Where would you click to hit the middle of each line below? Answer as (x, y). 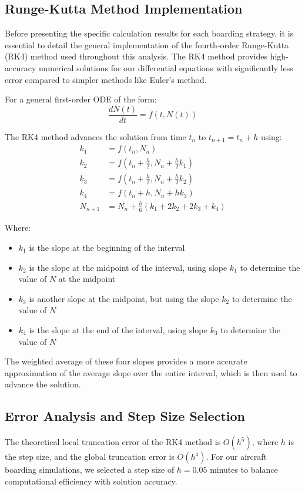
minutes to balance (244, 470)
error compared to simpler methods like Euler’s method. (106, 79)
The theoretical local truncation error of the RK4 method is (113, 442)
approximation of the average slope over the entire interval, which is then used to (151, 372)
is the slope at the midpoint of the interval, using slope (128, 267)
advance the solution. (43, 384)
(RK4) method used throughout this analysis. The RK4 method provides (136, 56)
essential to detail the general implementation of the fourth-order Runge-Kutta (147, 44)
